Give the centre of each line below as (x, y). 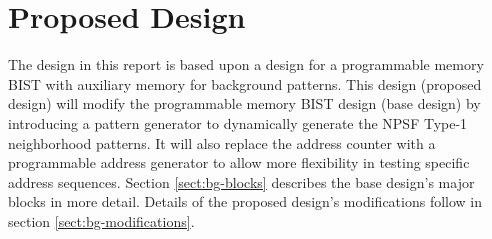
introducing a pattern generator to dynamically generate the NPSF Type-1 (238, 122)
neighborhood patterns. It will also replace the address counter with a (222, 142)
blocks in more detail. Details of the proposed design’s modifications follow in (245, 201)
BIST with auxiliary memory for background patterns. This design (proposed (245, 83)
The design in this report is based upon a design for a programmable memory (246, 64)
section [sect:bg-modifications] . (101, 220)
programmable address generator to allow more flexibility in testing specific (239, 162)
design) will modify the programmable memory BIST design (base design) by (244, 103)
